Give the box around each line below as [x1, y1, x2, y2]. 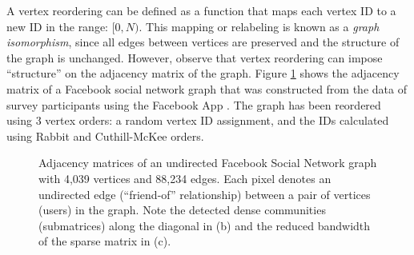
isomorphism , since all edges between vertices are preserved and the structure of [6, 34, 400, 50]
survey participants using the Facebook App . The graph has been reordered [6, 96, 381, 113]
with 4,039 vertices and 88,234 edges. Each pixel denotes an [38, 169, 332, 186]
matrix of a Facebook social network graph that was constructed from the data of [6, 80, 407, 97]
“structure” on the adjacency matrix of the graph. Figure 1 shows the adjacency [6, 65, 400, 82]
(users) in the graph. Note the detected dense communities [38, 201, 326, 218]
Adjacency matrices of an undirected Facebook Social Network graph [38, 154, 377, 171]
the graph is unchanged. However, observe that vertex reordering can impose [6, 49, 383, 66]
